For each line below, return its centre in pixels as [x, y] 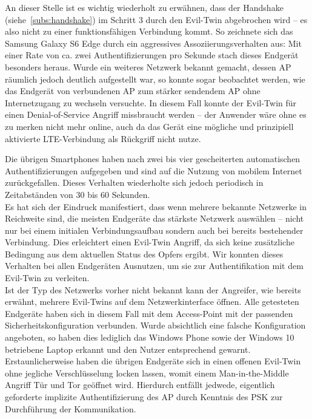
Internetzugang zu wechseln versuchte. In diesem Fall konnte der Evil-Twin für [151, 102]
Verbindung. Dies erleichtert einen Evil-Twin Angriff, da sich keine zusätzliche [150, 242]
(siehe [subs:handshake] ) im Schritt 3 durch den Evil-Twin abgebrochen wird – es [156, 19]
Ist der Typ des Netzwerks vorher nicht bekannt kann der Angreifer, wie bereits [153, 289]
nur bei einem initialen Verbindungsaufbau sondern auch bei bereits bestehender [154, 230]
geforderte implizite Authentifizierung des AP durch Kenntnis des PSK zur [144, 397]
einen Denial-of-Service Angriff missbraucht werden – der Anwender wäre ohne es [156, 114]
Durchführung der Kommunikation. [71, 408]
